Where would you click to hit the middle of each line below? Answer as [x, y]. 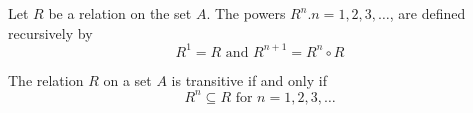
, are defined [427, 13]
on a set [127, 79]
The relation [46, 79]
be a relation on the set [120, 13]
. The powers [246, 13]
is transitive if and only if [249, 79]
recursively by [50, 32]
